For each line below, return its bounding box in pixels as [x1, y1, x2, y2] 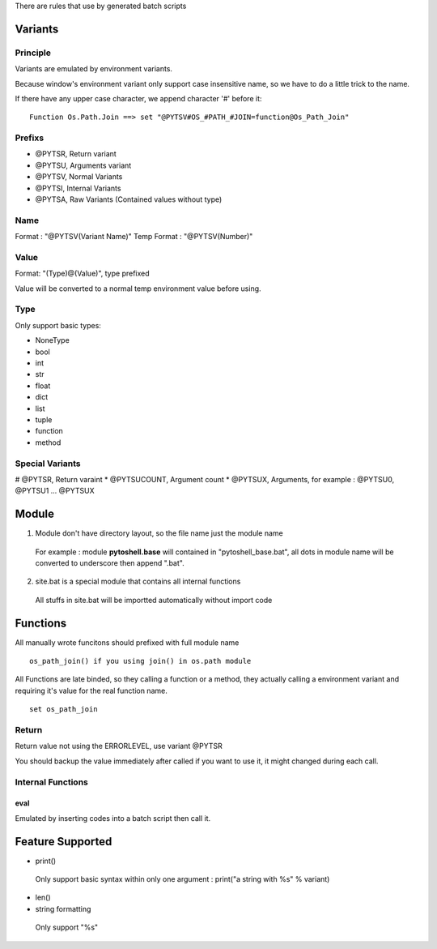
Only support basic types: [15, 320, 101, 330]
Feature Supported [15, 835, 112, 849]
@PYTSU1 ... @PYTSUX [15, 486, 95, 496]
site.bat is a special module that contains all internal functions [35, 576, 241, 587]
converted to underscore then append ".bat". [35, 558, 185, 567]
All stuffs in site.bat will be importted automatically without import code [35, 595, 273, 605]
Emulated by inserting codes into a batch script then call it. [15, 813, 211, 823]
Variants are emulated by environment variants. [15, 64, 173, 74]
